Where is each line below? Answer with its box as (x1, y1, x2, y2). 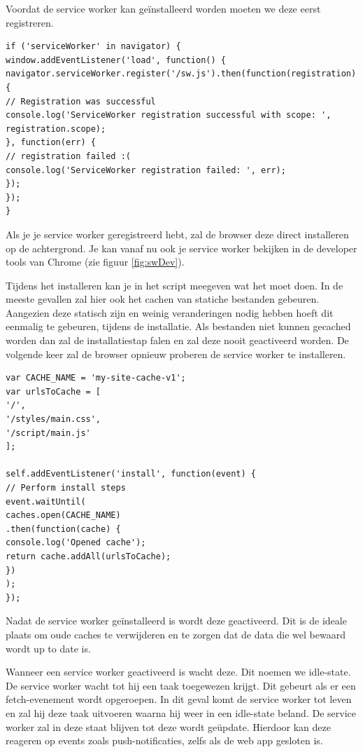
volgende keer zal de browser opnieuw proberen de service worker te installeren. (6, 346, 346, 361)
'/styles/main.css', (6, 414, 101, 425)
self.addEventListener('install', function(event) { (6, 469, 256, 479)
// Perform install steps (6, 483, 126, 493)
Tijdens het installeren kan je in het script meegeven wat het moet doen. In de (6, 278, 343, 292)
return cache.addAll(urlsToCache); (6, 551, 171, 561)
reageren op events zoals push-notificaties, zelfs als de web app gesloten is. (6, 733, 323, 748)
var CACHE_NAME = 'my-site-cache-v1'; (6, 373, 186, 383)
